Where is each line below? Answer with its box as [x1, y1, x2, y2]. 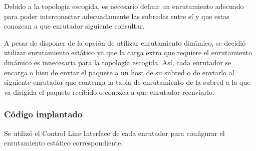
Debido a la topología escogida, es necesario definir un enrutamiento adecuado [4, 1, 244, 11]
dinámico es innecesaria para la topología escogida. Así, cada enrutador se [4, 57, 231, 67]
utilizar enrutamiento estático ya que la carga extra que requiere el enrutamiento [4, 47, 252, 58]
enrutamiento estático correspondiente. [4, 137, 123, 148]
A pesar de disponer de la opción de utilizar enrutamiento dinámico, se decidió [4, 37, 246, 48]
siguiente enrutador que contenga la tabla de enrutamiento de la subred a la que [4, 77, 250, 87]
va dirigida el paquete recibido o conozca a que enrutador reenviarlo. [4, 86, 214, 97]
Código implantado [4, 108, 83, 120]
